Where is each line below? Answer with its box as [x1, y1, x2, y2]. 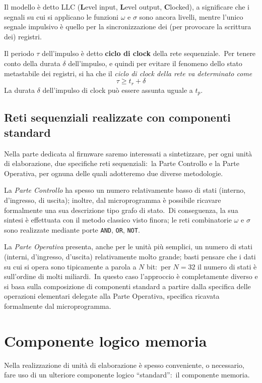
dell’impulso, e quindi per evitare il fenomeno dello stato [68, 58, 242, 68]
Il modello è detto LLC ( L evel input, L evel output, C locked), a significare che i [4, 2, 249, 12]
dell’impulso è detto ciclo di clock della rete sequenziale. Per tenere [42, 48, 256, 59]
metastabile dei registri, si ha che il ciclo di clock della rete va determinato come [4, 68, 252, 78]
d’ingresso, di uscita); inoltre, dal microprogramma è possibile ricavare [4, 195, 221, 205]
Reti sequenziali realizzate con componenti [4, 110, 231, 125]
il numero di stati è [198, 261, 257, 271]
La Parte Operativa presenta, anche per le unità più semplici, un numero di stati [4, 241, 252, 252]
